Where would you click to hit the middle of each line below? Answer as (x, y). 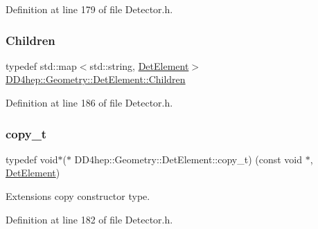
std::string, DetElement (139, 65)
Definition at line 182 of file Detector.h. (89, 219)
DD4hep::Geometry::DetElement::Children (96, 79)
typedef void (32, 159)
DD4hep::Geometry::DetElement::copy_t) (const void (188, 159)
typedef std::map (41, 65)
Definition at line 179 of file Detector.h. (89, 9)
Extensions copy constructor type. (78, 196)
